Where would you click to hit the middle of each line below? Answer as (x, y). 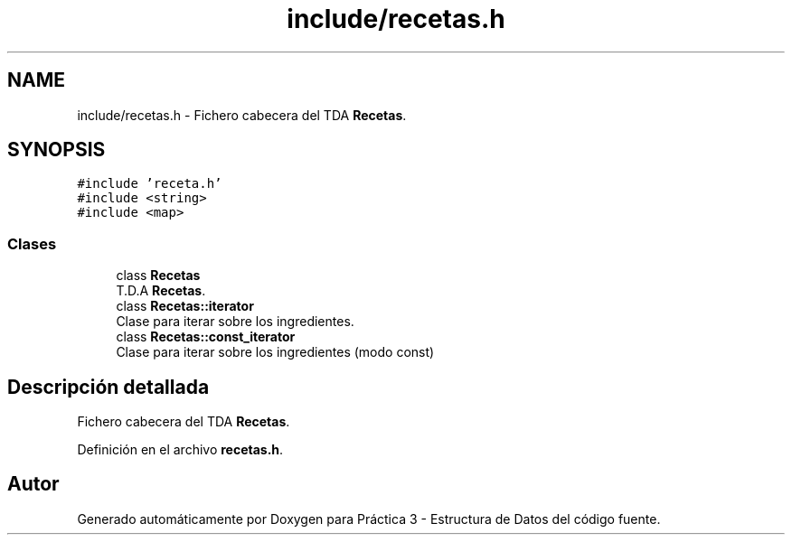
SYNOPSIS (57, 150)
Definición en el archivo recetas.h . (180, 450)
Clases (32, 243)
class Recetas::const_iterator (206, 337)
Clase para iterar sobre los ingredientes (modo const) (275, 352)
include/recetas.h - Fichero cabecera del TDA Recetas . (242, 115)
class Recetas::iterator (185, 306)
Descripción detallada (108, 387)
